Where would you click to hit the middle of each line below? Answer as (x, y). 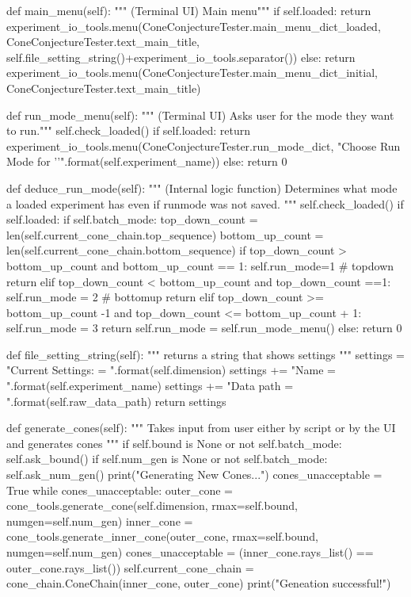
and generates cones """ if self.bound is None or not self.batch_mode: (174, 443)
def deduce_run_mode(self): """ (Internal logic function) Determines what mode (202, 188)
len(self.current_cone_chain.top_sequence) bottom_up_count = (165, 234)
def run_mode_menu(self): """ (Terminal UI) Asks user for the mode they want (200, 115)
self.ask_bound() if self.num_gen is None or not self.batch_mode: (167, 459)
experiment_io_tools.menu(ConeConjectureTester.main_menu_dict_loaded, (194, 26)
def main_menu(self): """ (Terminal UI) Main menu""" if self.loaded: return (189, 10)
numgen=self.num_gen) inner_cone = (100, 520)
